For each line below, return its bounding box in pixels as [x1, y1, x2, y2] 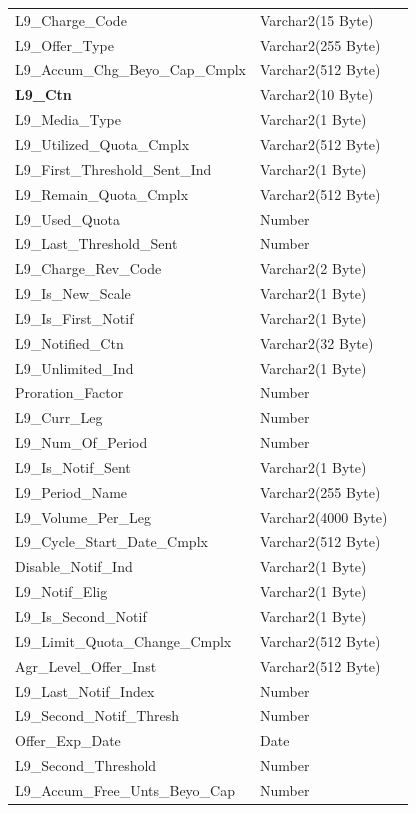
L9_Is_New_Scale [15, 283, 131, 304]
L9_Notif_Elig [15, 581, 108, 602]
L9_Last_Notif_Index [15, 680, 155, 701]
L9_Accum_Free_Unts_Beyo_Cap [15, 779, 236, 800]
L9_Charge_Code [15, 9, 127, 30]
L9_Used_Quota [15, 208, 120, 229]
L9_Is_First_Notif [15, 307, 134, 328]
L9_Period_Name [15, 481, 128, 502]
